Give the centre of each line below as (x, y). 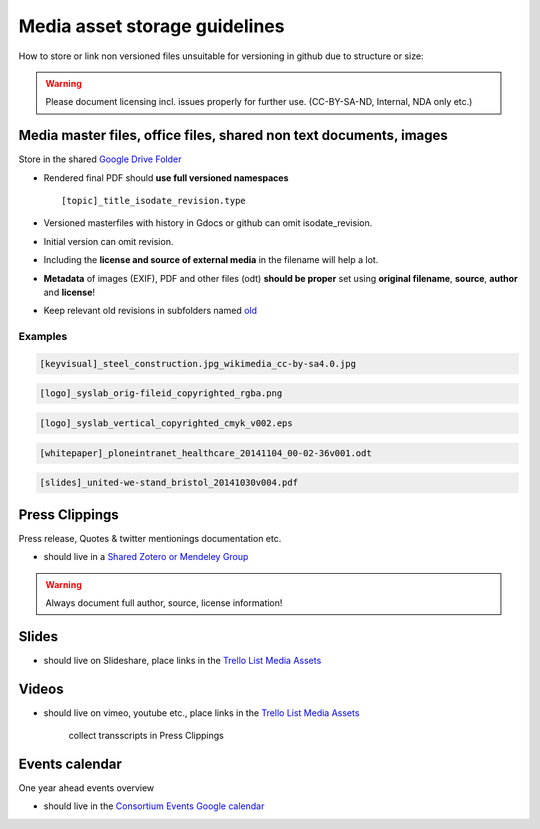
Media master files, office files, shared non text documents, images (233, 135)
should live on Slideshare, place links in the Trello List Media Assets (182, 660)
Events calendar (70, 763)
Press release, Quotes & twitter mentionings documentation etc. (150, 538)
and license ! (69, 292)
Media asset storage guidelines (151, 26)
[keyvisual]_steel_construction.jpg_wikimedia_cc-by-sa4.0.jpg (198, 363)
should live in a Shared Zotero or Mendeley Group (146, 557)
